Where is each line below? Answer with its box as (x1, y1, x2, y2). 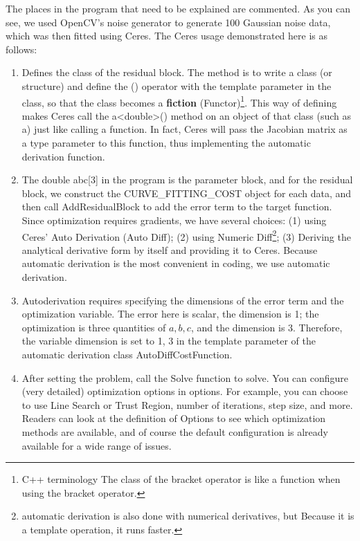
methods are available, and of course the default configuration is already (21, 424, 328, 439)
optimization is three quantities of (21, 320, 166, 334)
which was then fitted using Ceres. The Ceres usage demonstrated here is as (6, 28, 328, 43)
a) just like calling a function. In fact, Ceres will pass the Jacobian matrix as (21, 122, 348, 136)
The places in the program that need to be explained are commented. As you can (6, 1, 351, 15)
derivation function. (21, 149, 105, 163)
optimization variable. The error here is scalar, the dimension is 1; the (21, 306, 319, 321)
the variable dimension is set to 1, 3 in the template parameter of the (21, 333, 316, 348)
